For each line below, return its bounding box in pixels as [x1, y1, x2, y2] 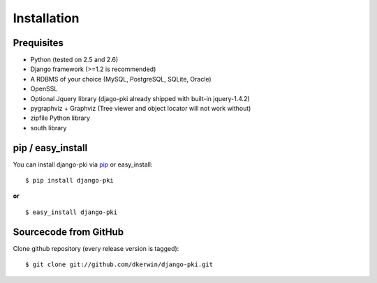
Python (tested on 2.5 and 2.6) [30, 56, 119, 64]
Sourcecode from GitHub [13, 226, 124, 238]
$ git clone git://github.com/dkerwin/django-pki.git [25, 261, 213, 268]
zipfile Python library [30, 114, 91, 122]
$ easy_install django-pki [25, 208, 118, 216]
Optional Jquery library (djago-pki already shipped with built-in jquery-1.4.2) [30, 94, 251, 102]
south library [30, 123, 67, 132]
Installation [13, 10, 80, 26]
